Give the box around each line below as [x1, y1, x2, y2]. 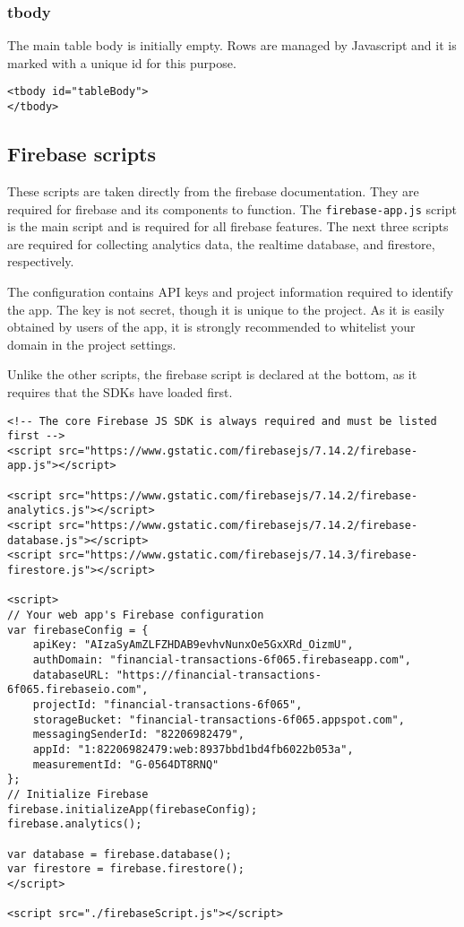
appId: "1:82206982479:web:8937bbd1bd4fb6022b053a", [32, 742, 354, 756]
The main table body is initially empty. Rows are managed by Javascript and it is [7, 36, 457, 55]
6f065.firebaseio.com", [7, 683, 149, 697]
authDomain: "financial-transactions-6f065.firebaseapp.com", [32, 654, 412, 667]
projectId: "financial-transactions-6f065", [32, 697, 303, 711]
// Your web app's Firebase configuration [7, 609, 264, 622]
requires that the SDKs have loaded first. [7, 382, 233, 401]
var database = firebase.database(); [7, 847, 232, 861]
